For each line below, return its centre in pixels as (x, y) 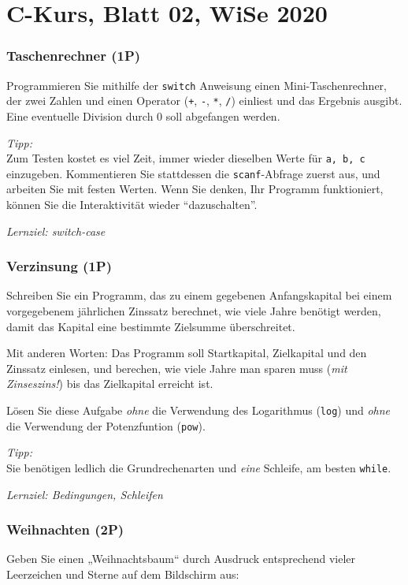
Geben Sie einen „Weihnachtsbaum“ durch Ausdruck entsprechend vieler (181, 559)
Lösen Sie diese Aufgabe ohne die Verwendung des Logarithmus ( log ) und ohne (198, 410)
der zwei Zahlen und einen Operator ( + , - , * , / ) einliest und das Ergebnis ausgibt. (204, 101)
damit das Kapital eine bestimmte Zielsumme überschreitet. (151, 326)
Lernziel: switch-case (56, 231)
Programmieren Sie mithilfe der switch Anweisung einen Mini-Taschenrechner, (197, 85)
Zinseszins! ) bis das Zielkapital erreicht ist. (110, 384)
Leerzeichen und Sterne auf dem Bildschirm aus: (123, 574)
